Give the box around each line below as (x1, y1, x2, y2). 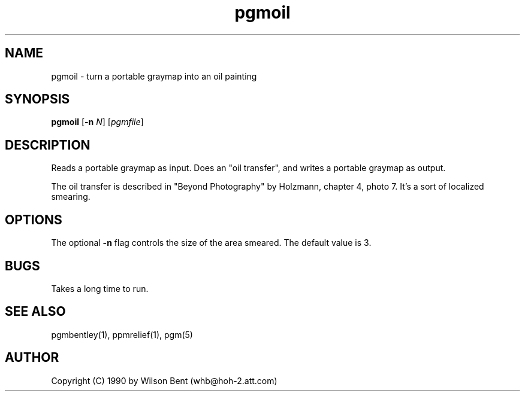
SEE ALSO (5, 304, 66, 319)
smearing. (51, 191, 90, 202)
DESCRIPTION (5, 137, 90, 153)
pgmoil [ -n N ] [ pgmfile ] (51, 117, 144, 127)
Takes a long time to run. (51, 283, 149, 294)
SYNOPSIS (5, 92, 70, 107)
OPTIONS (5, 212, 62, 227)
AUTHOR (5, 350, 59, 365)
